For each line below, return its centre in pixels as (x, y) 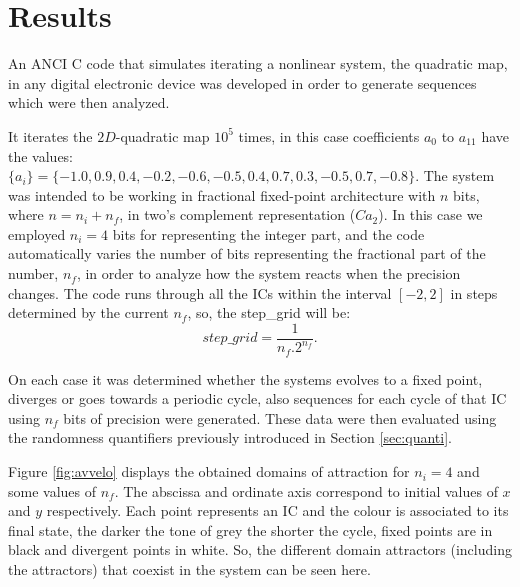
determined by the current (88, 312)
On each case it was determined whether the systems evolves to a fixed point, (245, 378)
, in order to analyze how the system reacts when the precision (268, 273)
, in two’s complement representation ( (237, 214)
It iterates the (50, 135)
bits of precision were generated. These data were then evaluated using (280, 417)
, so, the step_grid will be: (269, 312)
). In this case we (430, 214)
